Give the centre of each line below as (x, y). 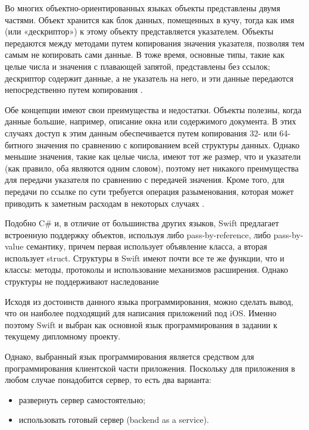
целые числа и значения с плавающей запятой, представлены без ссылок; (138, 66)
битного (19, 144)
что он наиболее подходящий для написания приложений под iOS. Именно (141, 313)
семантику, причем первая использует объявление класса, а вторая (147, 246)
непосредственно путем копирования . (74, 90)
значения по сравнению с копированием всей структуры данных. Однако (168, 144)
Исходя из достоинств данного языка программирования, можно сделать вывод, (149, 301)
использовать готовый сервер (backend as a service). (114, 420)
